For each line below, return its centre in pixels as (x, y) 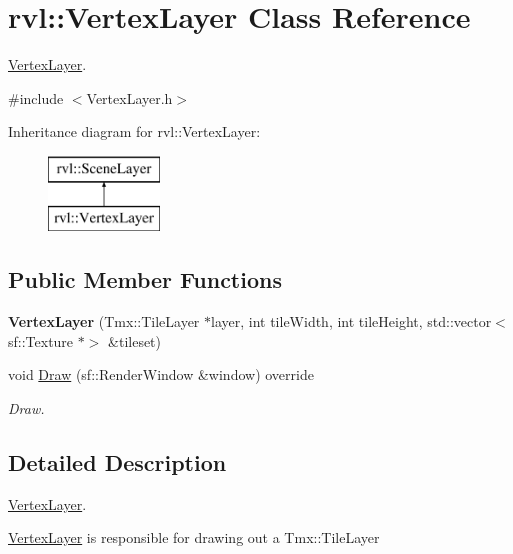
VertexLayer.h (129, 97)
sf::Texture (41, 340)
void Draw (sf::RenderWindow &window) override (161, 374)
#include (36, 97)
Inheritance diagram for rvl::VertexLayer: (134, 131)
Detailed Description (117, 462)
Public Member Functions (145, 279)
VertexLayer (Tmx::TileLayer (104, 321)
